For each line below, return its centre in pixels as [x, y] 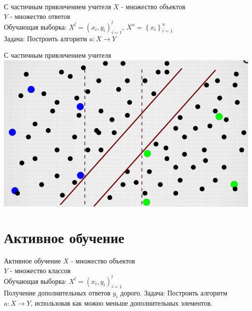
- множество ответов [40, 16]
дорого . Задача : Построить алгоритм [174, 293]
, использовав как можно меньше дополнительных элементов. [122, 303]
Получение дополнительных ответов [57, 293]
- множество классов [40, 270]
